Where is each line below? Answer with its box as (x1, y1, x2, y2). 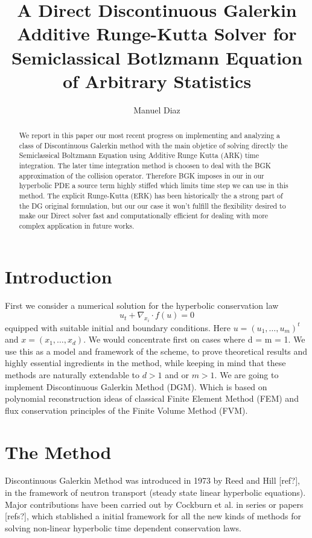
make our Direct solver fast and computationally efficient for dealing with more (19, 210, 269, 221)
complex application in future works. (19, 220, 135, 230)
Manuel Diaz (133, 103, 180, 116)
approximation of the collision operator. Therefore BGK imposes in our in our (19, 170, 264, 180)
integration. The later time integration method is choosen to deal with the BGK (19, 160, 272, 171)
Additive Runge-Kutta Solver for (17, 21, 297, 46)
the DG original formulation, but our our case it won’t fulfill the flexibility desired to (19, 200, 286, 210)
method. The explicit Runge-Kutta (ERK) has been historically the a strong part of (19, 191, 283, 201)
